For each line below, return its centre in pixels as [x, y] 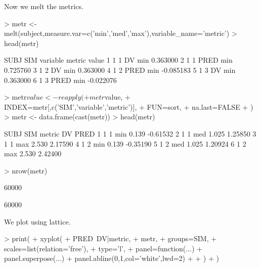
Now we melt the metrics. [44, 6]
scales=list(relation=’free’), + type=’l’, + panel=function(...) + [103, 248]
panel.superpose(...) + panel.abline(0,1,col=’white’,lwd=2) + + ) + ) [112, 258]
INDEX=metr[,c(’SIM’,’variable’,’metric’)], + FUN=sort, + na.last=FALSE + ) [129, 106]
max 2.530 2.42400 [33, 153]
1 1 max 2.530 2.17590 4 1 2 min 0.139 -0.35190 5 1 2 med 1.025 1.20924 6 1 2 [125, 143]
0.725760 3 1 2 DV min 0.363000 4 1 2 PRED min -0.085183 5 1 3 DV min [120, 70]
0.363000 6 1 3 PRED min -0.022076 [60, 80]
